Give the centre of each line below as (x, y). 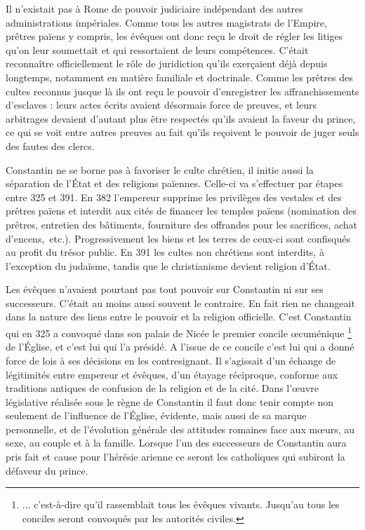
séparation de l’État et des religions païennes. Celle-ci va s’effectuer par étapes (174, 183)
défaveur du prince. (47, 470)
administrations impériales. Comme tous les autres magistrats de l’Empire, (166, 22)
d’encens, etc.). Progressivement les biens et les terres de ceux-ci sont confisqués (178, 238)
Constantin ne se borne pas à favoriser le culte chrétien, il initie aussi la (160, 169)
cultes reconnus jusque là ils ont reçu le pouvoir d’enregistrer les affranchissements (182, 91)
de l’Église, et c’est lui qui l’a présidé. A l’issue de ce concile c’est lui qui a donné (180, 347)
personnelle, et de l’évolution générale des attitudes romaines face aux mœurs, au (180, 429)
